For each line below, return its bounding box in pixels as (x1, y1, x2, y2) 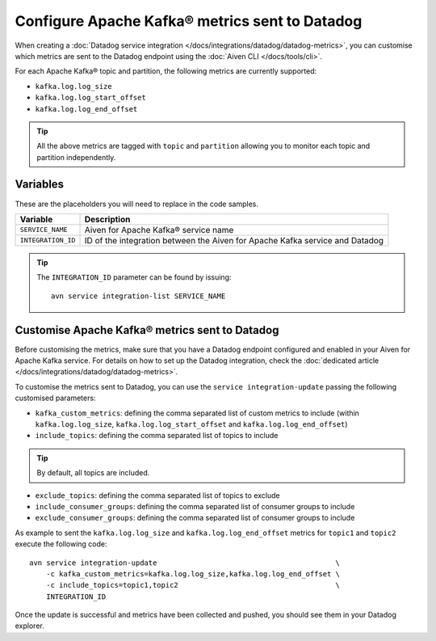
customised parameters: (15, 393, 96, 403)
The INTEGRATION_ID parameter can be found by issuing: (36, 272, 232, 282)
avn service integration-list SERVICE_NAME (51, 291, 226, 301)
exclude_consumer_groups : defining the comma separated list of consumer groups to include (35, 513, 355, 523)
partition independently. (36, 152, 116, 162)
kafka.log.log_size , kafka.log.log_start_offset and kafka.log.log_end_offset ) (35, 420, 348, 428)
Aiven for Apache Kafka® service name (84, 224, 234, 235)
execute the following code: (15, 539, 108, 549)
